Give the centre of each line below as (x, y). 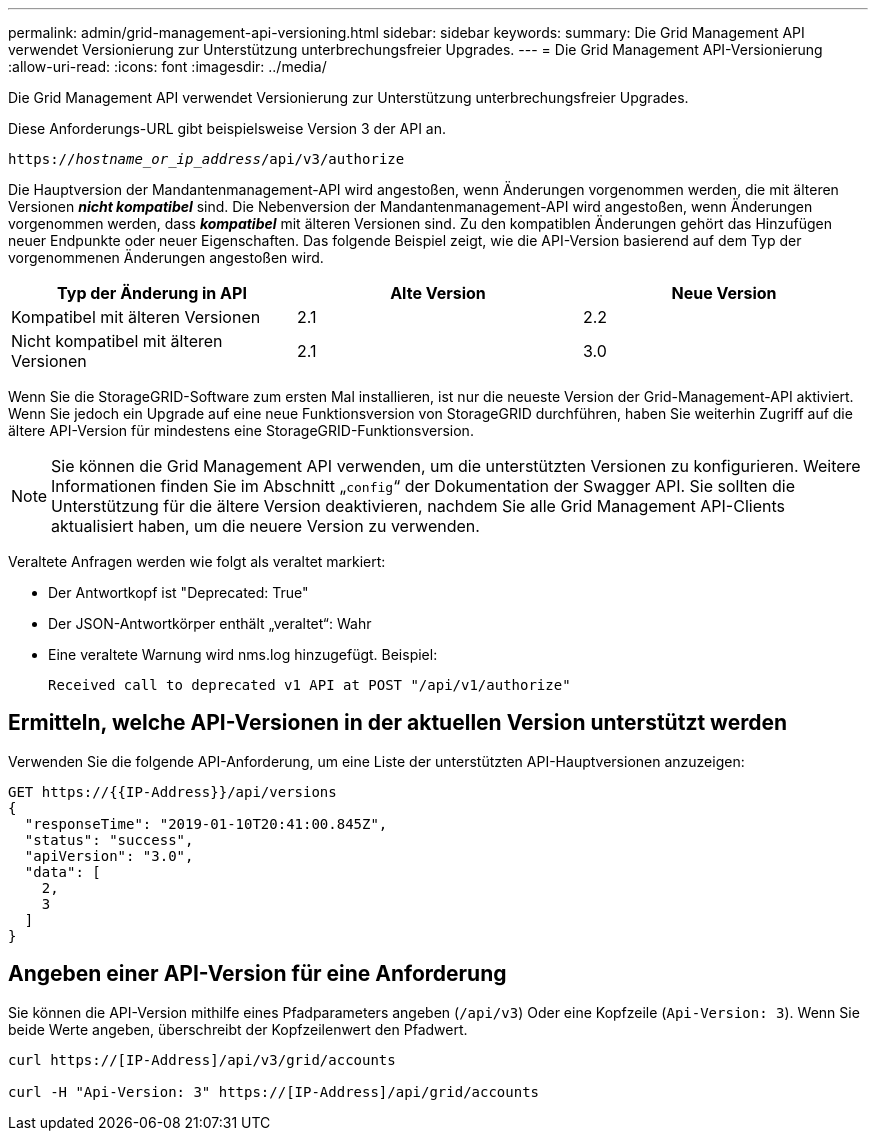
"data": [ (62, 871)
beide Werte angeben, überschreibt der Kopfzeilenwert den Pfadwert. (238, 1029)
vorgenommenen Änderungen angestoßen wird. (166, 257)
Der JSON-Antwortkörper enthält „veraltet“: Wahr (210, 623)
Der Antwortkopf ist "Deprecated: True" (178, 592)
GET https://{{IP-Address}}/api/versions (172, 791)
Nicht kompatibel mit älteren (117, 341)
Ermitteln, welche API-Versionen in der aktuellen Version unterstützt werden (398, 723)
